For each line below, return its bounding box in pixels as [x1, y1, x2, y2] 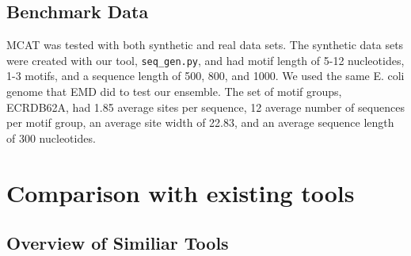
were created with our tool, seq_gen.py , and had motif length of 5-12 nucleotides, [6, 52, 405, 68]
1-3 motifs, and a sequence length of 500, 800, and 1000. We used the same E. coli [6, 67, 405, 84]
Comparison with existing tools [6, 176, 355, 208]
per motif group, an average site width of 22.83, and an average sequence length [6, 114, 394, 131]
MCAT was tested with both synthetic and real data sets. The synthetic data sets [6, 36, 404, 53]
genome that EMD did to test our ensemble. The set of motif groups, [6, 83, 342, 100]
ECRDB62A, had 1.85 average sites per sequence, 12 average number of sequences [6, 98, 405, 115]
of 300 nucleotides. [6, 129, 96, 146]
